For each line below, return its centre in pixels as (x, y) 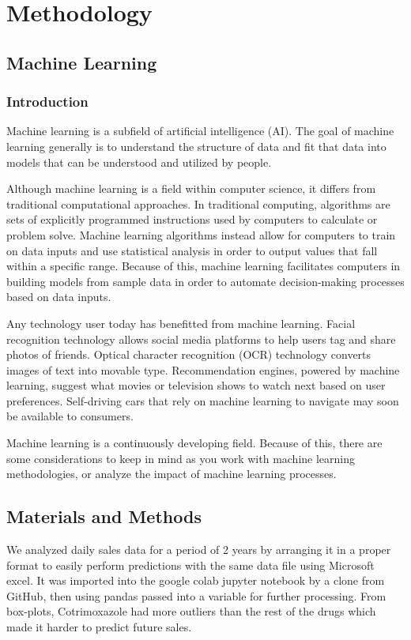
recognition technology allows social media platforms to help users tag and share (201, 339)
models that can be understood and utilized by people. (139, 162)
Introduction (47, 102)
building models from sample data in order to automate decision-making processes (205, 281)
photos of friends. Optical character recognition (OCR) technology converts (189, 354)
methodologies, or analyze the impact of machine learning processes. (172, 474)
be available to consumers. (70, 416)
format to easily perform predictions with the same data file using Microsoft (190, 565)
